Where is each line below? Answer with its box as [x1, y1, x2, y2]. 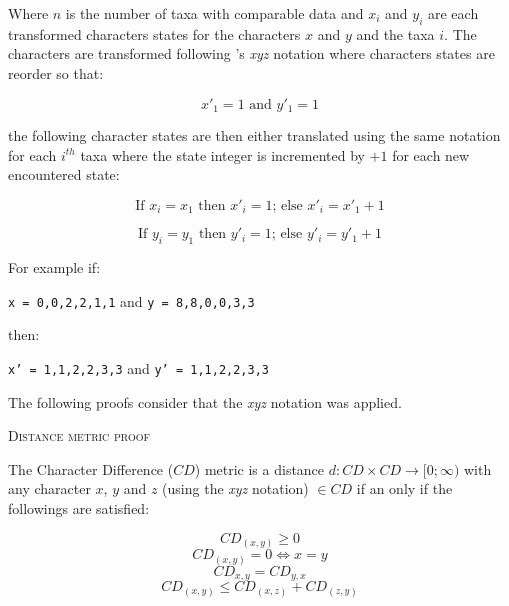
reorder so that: [8, 62, 104, 83]
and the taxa [356, 23, 435, 44]
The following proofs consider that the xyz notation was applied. [8, 391, 402, 412]
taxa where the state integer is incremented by [80, 144, 365, 165]
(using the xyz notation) [162, 478, 309, 499]
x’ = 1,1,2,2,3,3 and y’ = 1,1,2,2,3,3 [8, 357, 269, 378]
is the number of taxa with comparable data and [65, 3, 364, 23]
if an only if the [356, 478, 453, 499]
